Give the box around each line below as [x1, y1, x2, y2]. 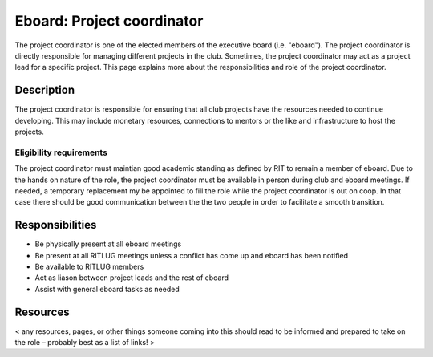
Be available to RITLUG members [34, 262, 144, 272]
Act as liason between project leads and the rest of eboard [34, 273, 229, 282]
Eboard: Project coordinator [14, 12, 204, 30]
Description [14, 83, 75, 97]
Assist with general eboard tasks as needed [34, 284, 180, 294]
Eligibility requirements [14, 147, 108, 158]
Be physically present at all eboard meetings [34, 239, 182, 249]
